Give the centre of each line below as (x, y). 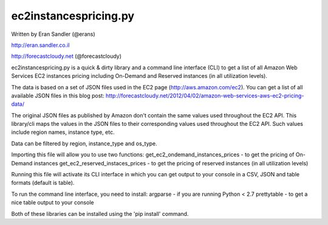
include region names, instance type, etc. (63, 132)
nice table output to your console (53, 202)
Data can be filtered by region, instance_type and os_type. (84, 144)
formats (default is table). (43, 183)
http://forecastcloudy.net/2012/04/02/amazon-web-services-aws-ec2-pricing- (205, 95)
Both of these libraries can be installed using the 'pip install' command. (100, 213)
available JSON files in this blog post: (58, 95)
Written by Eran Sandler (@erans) (53, 34)
